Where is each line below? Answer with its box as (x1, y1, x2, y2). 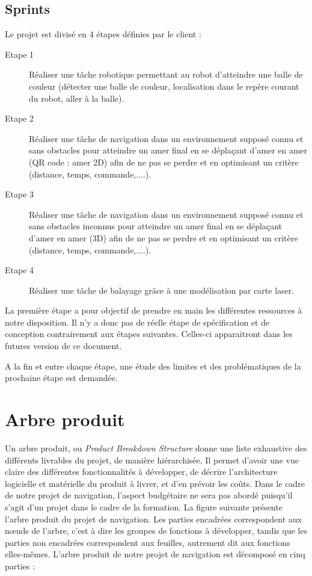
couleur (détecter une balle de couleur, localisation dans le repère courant (29, 79, 299, 92)
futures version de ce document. (5, 339, 122, 352)
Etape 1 (5, 48, 34, 60)
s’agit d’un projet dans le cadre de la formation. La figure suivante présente (5, 500, 283, 513)
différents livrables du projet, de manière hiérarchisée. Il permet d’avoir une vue (5, 453, 299, 466)
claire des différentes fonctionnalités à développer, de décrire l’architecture (5, 465, 278, 478)
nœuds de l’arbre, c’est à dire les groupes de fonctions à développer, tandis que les (5, 524, 308, 537)
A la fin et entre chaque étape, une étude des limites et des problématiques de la (5, 359, 301, 372)
